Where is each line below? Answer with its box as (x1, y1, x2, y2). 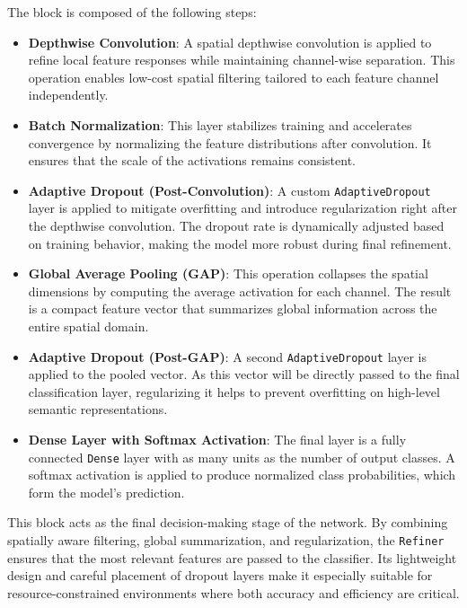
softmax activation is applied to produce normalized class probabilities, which (28, 465, 456, 484)
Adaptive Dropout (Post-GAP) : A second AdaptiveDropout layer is (28, 347, 427, 366)
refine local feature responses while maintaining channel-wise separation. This (28, 50, 455, 69)
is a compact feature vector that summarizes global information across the (28, 299, 437, 318)
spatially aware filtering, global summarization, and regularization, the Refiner (7, 531, 445, 550)
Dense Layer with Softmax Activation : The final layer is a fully (28, 430, 407, 448)
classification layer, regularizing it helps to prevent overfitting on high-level (28, 382, 440, 401)
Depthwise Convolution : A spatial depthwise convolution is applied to (28, 32, 432, 51)
